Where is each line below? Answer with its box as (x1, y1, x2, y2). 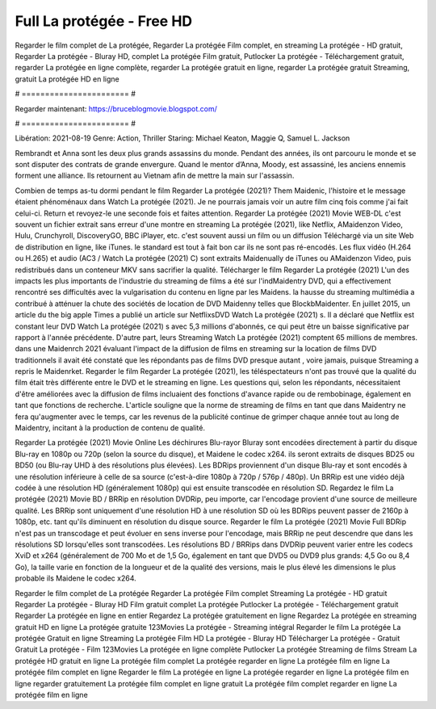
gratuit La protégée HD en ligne (15, 73, 120, 84)
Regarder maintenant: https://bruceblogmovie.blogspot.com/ (15, 103, 217, 113)
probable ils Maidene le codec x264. (15, 573, 136, 583)
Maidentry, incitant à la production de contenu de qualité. (15, 423, 206, 433)
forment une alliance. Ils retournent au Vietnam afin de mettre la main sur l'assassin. (15, 170, 295, 181)
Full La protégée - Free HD (15, 12, 193, 30)
